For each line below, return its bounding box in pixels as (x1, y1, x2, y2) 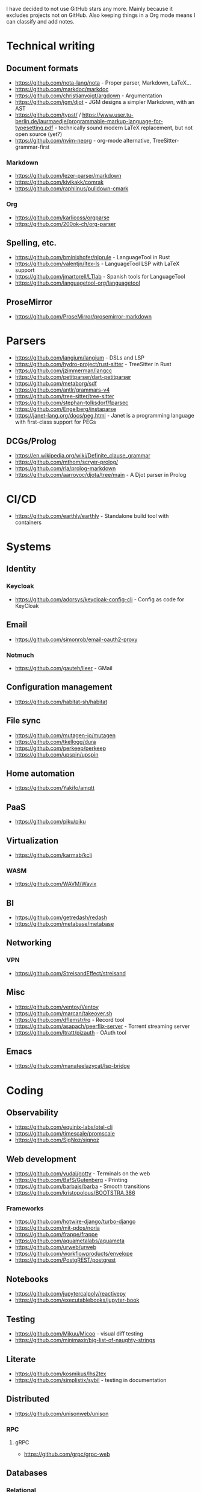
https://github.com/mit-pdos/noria (14, 1224, 100, 1232)
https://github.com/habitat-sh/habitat (14, 698, 108, 705)
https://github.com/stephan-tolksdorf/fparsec (14, 399, 129, 407)
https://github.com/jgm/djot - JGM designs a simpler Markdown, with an (14, 98, 194, 105)
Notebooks (6, 1274, 49, 1284)
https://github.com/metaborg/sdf (14, 380, 97, 387)
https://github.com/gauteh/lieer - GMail (14, 664, 113, 671)
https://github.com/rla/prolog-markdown (14, 465, 116, 472)
